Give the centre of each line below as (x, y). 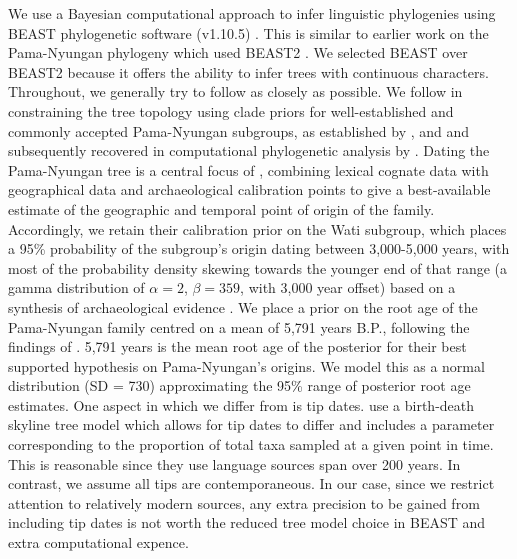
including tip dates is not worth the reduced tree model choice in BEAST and (247, 522)
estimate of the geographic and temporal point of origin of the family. (221, 208)
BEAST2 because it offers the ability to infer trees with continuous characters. (248, 71)
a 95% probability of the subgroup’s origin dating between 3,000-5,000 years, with (259, 248)
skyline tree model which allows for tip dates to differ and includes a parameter (251, 424)
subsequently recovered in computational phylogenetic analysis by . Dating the (249, 150)
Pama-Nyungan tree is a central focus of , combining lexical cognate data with (248, 169)
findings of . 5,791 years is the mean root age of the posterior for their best (237, 346)
